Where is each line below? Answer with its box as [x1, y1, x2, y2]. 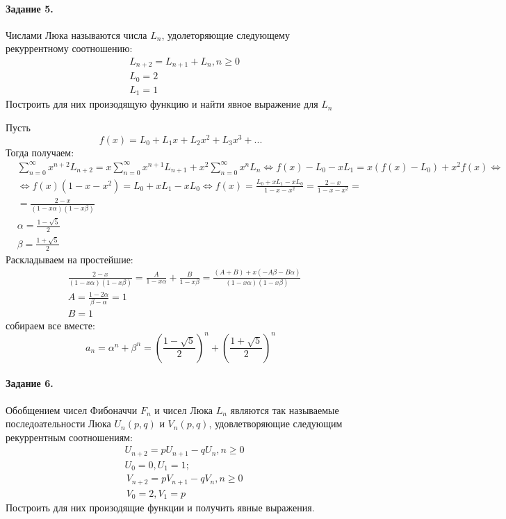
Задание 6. [6, 376, 54, 390]
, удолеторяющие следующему [161, 27, 290, 42]
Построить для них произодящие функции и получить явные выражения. [6, 500, 315, 515]
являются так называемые [230, 402, 339, 417]
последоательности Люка [6, 416, 111, 431]
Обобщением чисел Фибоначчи [6, 402, 138, 417]
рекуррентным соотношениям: [6, 429, 133, 444]
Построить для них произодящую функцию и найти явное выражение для [6, 97, 318, 111]
